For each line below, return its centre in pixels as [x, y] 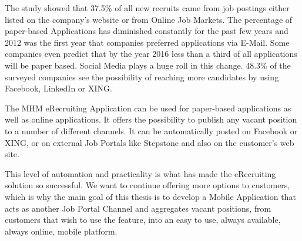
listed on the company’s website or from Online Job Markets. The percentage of [149, 19]
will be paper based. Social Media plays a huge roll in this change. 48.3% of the [148, 65]
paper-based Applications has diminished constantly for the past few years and [147, 31]
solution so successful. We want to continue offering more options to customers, [147, 185]
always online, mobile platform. [61, 231]
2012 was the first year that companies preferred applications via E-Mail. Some [147, 42]
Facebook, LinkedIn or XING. [58, 88]
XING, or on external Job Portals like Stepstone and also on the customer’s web [150, 142]
